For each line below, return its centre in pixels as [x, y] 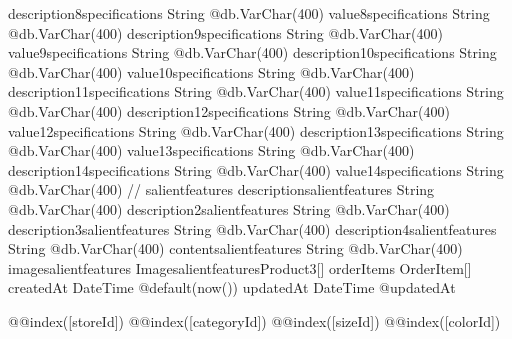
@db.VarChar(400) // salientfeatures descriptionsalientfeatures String [221, 189]
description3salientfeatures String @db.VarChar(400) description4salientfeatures [252, 228]
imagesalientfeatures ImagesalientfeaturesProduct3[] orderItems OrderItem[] [240, 267]
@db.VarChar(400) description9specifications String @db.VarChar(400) [225, 32]
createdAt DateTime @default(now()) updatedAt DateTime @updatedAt [232, 287]
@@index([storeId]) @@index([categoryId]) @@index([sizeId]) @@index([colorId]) [254, 320]
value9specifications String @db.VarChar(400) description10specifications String [252, 52]
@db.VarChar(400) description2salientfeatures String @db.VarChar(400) [229, 208]
